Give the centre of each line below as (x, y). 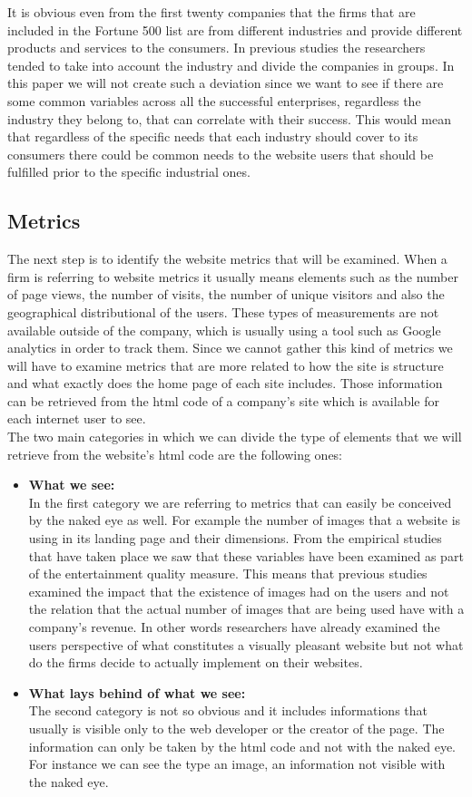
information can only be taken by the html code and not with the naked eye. (242, 746)
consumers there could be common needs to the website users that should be (221, 154)
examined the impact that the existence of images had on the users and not (239, 591)
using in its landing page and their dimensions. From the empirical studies (235, 538)
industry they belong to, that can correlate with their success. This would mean (229, 118)
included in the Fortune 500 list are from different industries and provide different (235, 29)
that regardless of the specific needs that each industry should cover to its (213, 136)
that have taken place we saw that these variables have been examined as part (246, 555)
